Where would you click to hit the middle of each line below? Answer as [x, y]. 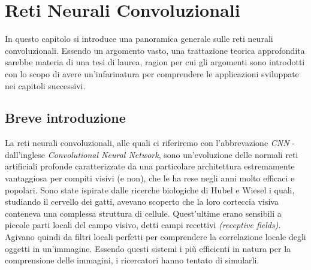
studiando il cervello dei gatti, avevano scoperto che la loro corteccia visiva [142, 201]
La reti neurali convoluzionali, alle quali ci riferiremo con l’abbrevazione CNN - [150, 143]
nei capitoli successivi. [45, 85]
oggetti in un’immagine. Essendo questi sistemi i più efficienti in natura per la [148, 248]
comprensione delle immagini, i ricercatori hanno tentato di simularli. [132, 260]
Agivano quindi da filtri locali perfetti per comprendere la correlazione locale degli [155, 237]
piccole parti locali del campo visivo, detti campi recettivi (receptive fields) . [143, 225]
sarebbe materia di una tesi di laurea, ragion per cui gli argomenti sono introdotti [155, 62]
